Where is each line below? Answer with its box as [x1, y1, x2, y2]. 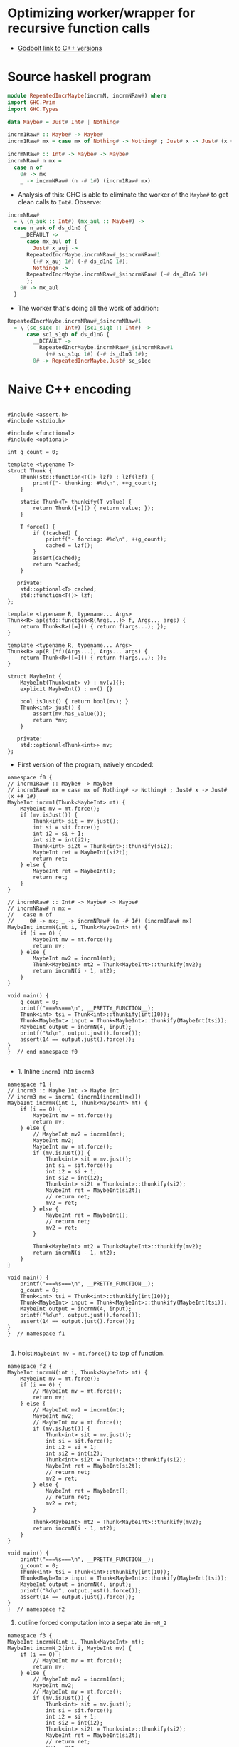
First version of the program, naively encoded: [17, 760, 154, 769]
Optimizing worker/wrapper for [7, 5, 196, 21]
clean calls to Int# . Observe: [17, 197, 102, 206]
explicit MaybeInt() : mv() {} [20, 685, 113, 693]
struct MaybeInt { [7, 673, 62, 680]
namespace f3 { [7, 1632, 53, 1639]
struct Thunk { [7, 467, 53, 475]
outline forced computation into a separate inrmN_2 [17, 1618, 167, 1627]
